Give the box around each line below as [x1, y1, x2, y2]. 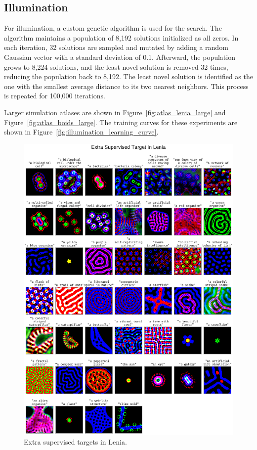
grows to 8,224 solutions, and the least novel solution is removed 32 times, [4, 61, 228, 72]
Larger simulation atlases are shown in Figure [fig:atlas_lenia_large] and [4, 107, 226, 117]
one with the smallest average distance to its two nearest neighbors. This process [4, 81, 249, 91]
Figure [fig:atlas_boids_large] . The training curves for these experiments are [4, 117, 238, 127]
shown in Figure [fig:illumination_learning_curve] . [4, 127, 159, 137]
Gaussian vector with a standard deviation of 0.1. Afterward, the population [4, 51, 235, 62]
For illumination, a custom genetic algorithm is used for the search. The [4, 23, 222, 33]
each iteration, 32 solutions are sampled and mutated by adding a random [4, 42, 228, 52]
